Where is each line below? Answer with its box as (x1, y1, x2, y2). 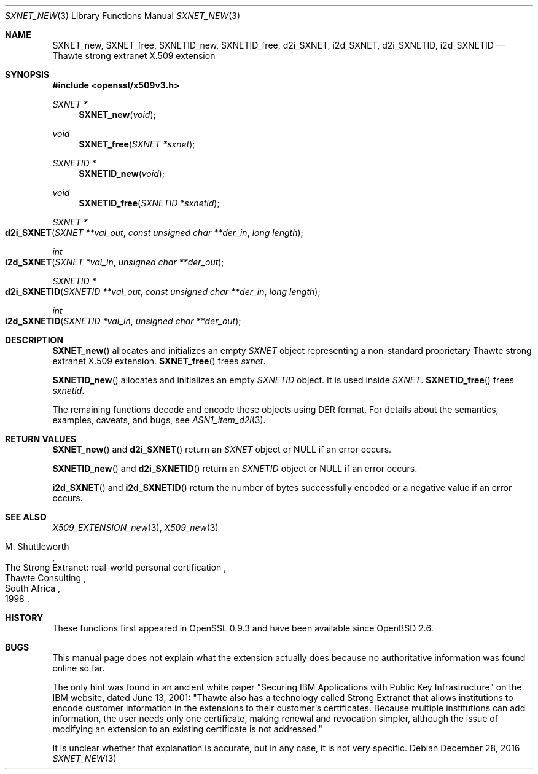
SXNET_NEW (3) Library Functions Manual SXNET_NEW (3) (5, 10, 240, 21)
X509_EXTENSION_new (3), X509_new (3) (52, 522, 219, 533)
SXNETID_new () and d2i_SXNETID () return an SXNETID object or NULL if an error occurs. (52, 463, 418, 474)
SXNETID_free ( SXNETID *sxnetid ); (79, 198, 220, 208)
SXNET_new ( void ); (79, 109, 156, 120)
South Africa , (5, 583, 61, 593)
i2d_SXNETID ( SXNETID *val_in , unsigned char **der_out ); (5, 316, 241, 326)
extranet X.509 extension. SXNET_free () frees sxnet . (52, 356, 266, 366)
